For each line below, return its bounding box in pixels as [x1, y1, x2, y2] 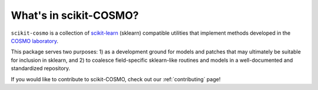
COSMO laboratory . [11, 37, 59, 44]
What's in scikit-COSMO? [11, 9, 139, 22]
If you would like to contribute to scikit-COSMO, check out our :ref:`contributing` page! [11, 75, 221, 82]
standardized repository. [11, 65, 71, 72]
